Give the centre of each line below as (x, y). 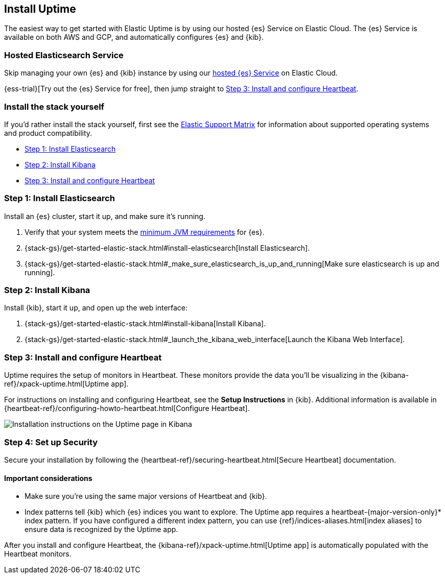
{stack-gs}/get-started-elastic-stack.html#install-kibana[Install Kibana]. (145, 324)
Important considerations (48, 478)
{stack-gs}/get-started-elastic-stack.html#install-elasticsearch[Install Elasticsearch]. (167, 248)
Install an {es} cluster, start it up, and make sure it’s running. (105, 216)
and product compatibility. (48, 133)
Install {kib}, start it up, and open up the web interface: (96, 308)
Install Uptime (40, 9)
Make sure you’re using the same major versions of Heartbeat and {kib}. (146, 496)
